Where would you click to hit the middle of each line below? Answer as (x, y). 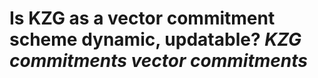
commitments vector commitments (158, 61)
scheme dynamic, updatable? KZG (155, 39)
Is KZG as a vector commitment (142, 18)
